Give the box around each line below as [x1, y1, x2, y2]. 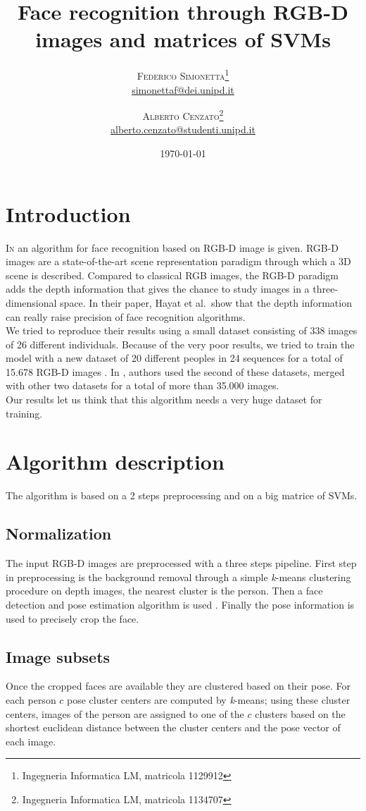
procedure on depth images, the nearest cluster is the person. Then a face [6, 583, 323, 598]
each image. [6, 733, 56, 748]
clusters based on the [255, 706, 346, 721]
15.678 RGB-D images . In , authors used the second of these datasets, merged [6, 364, 345, 379]
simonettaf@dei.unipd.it [132, 82, 234, 97]
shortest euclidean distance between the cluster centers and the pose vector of [6, 720, 341, 735]
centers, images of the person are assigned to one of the [6, 706, 244, 721]
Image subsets [6, 645, 111, 667]
